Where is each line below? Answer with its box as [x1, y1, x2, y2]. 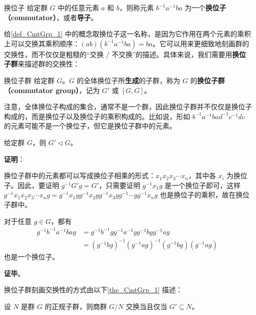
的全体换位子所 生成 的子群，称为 [77, 75, 181, 85]
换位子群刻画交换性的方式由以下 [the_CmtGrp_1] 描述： [4, 284, 183, 295]
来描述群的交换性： [18, 59, 80, 69]
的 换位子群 [190, 75, 225, 85]
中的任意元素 [58, 2, 99, 12]
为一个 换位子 [185, 2, 226, 12]
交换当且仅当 [126, 301, 167, 311]
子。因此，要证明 [4, 180, 59, 190]
